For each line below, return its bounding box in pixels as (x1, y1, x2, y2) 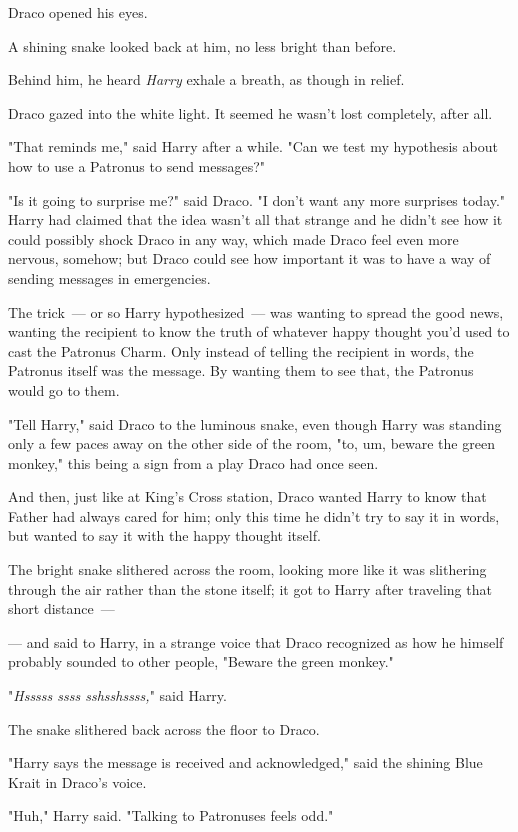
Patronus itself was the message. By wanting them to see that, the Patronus (8, 360, 474, 381)
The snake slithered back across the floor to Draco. (8, 718, 320, 739)
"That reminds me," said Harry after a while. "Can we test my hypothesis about (8, 136, 498, 157)
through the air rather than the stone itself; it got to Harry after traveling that (8, 578, 492, 599)
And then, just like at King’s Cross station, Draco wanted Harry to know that (8, 486, 487, 507)
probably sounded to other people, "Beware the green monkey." (8, 651, 394, 672)
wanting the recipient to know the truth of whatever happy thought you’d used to (8, 321, 510, 342)
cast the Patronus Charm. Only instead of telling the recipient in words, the (8, 340, 474, 361)
